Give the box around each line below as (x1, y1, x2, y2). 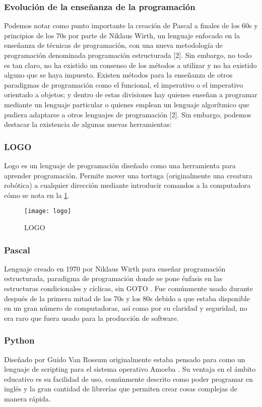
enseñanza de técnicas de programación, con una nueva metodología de (4, 40, 223, 50)
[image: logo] (24, 208, 72, 215)
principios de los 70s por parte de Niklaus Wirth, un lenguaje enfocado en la (4, 30, 240, 40)
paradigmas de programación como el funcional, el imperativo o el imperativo (4, 79, 243, 90)
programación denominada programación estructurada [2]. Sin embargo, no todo (4, 50, 252, 60)
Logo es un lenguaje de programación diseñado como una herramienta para (4, 160, 236, 170)
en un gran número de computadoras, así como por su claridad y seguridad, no (4, 303, 247, 313)
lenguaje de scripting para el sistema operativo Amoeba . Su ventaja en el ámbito (4, 364, 256, 374)
